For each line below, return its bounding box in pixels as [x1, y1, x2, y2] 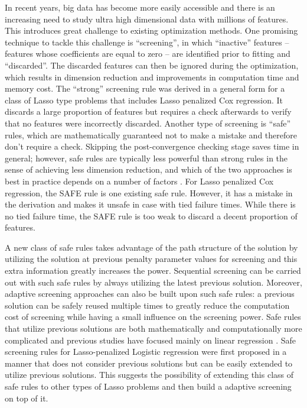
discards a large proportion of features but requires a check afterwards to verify [5, 105, 292, 118]
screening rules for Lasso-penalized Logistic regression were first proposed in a [5, 345, 287, 358]
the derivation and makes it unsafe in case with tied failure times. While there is [5, 198, 296, 211]
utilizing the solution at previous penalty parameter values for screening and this [5, 252, 298, 265]
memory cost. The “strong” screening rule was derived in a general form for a [5, 82, 285, 95]
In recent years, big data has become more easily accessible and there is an [5, 1, 275, 13]
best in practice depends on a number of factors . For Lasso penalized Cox [5, 174, 274, 187]
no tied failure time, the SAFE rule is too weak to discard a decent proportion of [5, 209, 298, 222]
